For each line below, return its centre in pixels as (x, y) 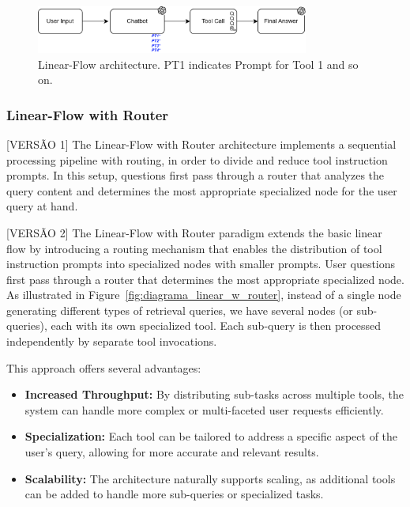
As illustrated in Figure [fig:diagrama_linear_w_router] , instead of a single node (204, 295)
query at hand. (42, 206)
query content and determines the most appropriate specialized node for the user (202, 190)
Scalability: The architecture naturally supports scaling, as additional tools (210, 478)
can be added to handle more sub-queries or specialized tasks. (174, 494)
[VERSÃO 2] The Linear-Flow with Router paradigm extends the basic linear (194, 232)
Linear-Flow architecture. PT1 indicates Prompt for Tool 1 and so (198, 64)
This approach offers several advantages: (104, 367)
